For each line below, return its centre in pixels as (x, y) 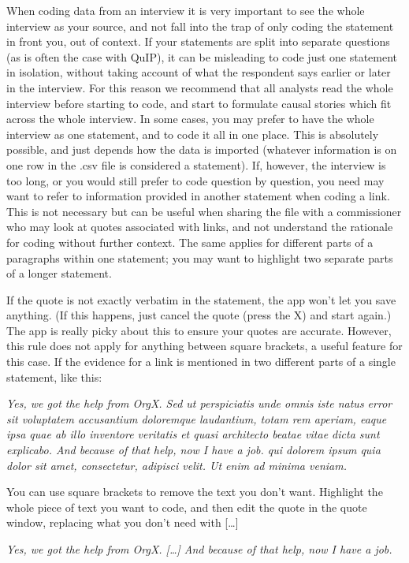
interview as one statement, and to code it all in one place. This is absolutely (193, 134)
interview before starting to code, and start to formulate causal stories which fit (199, 103)
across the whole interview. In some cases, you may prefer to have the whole (190, 119)
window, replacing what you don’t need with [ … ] (123, 522)
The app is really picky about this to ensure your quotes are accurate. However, (199, 330)
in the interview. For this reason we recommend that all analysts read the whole (200, 87)
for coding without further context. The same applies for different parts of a (190, 242)
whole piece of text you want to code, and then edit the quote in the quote (187, 507)
